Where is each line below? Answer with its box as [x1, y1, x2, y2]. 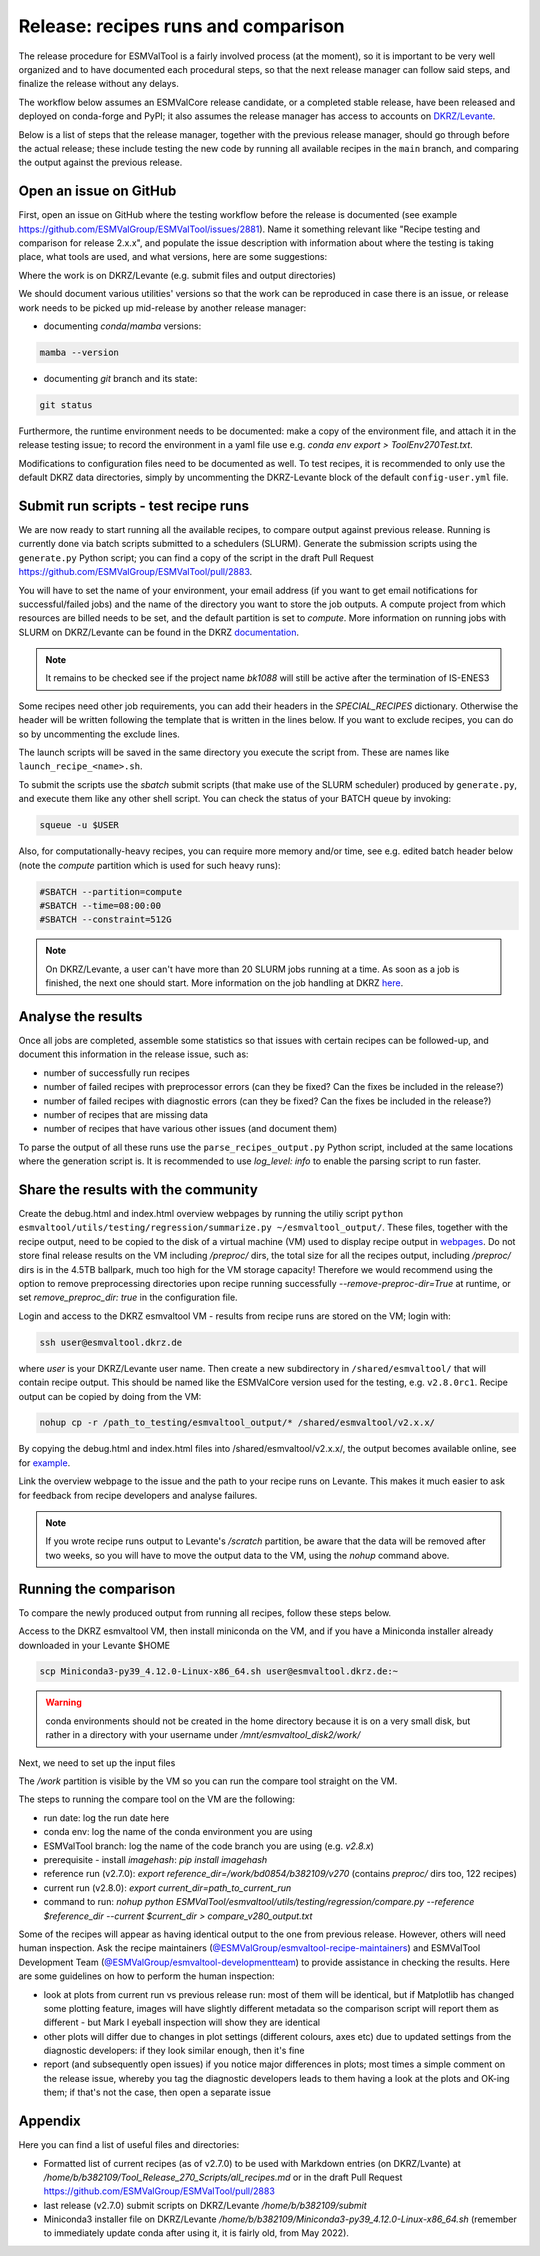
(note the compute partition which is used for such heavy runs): [18, 859, 281, 871]
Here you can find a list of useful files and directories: [18, 2139, 240, 2151]
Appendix [18, 2113, 81, 2130]
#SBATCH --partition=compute [39, 886, 183, 897]
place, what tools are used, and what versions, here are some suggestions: [18, 251, 328, 263]
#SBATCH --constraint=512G [39, 914, 172, 925]
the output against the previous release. [18, 156, 183, 169]
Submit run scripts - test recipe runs [18, 497, 250, 514]
